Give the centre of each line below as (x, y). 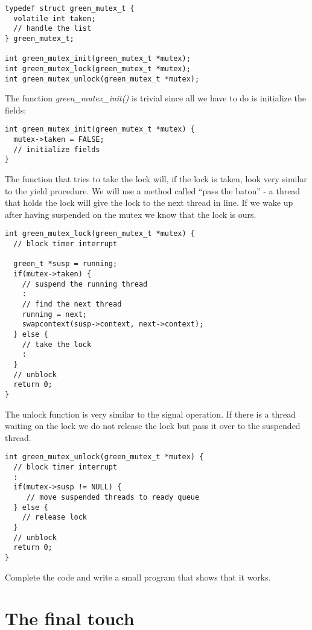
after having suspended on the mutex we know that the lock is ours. (131, 214)
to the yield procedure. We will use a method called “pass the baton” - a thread (153, 190)
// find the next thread (72, 304)
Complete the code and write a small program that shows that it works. (138, 577)
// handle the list (53, 29)
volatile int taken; (55, 18)
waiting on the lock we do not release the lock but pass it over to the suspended (153, 426)
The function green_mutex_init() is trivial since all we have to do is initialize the (156, 98)
